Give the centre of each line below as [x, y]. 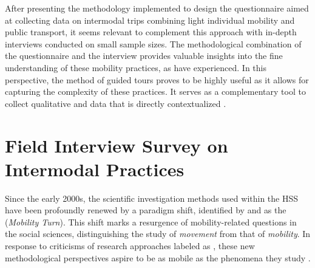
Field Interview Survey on [117, 145]
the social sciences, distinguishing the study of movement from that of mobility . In [158, 234]
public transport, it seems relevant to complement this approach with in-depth [151, 32]
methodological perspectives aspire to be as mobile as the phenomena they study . [158, 257]
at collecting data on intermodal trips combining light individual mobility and [150, 20]
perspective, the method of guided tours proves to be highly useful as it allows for [157, 79]
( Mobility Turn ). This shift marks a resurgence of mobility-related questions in [151, 222]
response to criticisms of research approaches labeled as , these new [130, 246]
